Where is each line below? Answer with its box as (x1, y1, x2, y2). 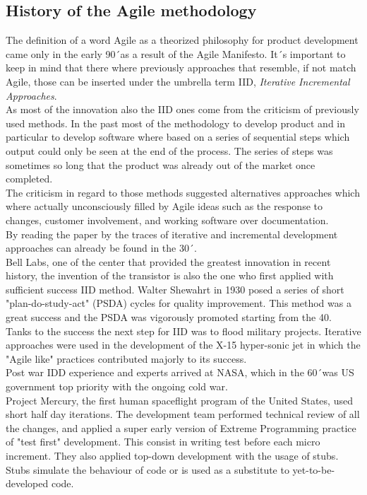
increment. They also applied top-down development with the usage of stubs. (6, 448, 339, 463)
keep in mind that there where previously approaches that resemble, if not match (6, 60, 356, 75)
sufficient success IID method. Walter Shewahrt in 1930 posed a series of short (6, 281, 344, 296)
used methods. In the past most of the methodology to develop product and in (6, 115, 346, 130)
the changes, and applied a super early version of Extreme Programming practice (6, 420, 356, 435)
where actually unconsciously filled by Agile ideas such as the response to (6, 199, 323, 214)
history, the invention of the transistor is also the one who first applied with (6, 268, 334, 283)
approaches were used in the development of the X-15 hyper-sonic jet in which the (6, 337, 361, 352)
